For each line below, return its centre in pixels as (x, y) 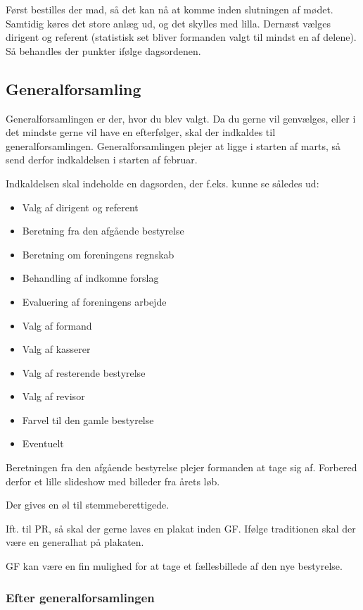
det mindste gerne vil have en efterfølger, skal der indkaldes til (141, 132)
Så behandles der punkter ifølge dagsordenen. (103, 50)
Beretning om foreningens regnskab (98, 254)
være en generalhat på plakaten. (75, 542)
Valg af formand (57, 325)
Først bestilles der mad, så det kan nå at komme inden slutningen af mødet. (170, 9)
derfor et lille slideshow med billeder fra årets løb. (113, 481)
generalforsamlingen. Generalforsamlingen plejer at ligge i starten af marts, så (173, 145)
